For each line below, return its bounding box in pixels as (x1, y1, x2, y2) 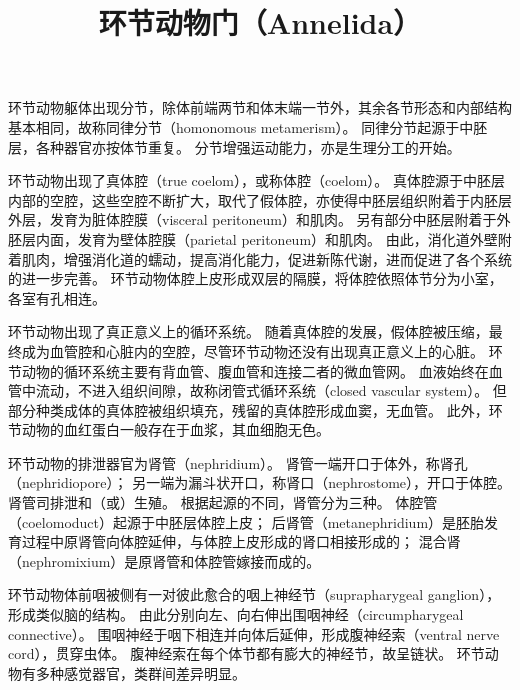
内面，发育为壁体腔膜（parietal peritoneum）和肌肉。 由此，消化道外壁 (35, 228, 498, 249)
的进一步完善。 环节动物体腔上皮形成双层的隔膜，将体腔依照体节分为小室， (8, 268, 503, 289)
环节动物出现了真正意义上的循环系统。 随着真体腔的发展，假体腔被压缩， (8, 321, 489, 342)
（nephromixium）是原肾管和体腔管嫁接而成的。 (8, 550, 321, 571)
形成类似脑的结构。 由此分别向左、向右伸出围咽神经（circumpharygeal (8, 604, 464, 625)
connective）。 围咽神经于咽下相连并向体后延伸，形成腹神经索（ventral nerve (8, 623, 500, 644)
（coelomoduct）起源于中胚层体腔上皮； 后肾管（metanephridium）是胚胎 (8, 511, 485, 532)
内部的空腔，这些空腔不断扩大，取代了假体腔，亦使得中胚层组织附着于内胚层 (8, 189, 512, 210)
